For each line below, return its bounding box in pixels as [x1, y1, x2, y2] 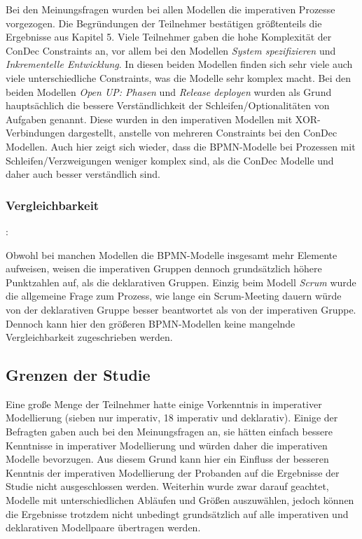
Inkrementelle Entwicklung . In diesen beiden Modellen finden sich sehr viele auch [6, 57, 353, 71]
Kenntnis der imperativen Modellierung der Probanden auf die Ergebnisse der [6, 465, 340, 479]
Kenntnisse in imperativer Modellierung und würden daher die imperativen [6, 437, 328, 452]
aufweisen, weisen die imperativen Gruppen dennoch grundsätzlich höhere [6, 261, 322, 276]
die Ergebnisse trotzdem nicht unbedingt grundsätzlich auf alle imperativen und [6, 506, 349, 521]
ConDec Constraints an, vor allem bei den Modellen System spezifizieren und [6, 43, 336, 57]
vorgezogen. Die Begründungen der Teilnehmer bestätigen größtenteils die [6, 15, 322, 30]
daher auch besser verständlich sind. [6, 167, 160, 181]
